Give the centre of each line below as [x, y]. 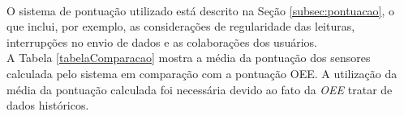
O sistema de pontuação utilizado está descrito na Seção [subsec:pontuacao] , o [201, 10]
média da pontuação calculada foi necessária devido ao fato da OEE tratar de [200, 89]
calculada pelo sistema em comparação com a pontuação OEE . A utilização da [202, 73]
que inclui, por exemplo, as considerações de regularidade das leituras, [181, 26]
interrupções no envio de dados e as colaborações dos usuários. [162, 41]
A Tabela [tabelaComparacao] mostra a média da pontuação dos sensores [189, 58]
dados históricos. [48, 105]
